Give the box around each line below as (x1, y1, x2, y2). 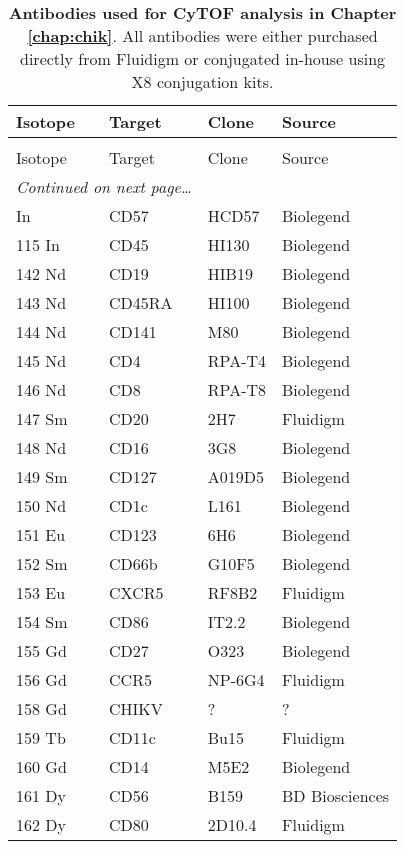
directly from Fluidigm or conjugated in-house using (20, 47, 386, 70)
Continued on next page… (16, 175, 192, 198)
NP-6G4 (207, 668, 265, 691)
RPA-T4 (207, 349, 267, 372)
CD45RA (109, 291, 173, 314)
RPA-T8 (207, 378, 267, 401)
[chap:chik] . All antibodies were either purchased (27, 24, 378, 47)
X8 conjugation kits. (131, 70, 274, 93)
